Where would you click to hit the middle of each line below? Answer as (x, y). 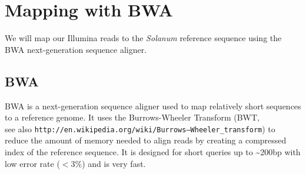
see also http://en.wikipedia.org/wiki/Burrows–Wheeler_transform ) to (140, 128)
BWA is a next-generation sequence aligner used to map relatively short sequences (153, 106)
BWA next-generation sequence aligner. (76, 49)
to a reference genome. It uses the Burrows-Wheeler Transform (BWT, (132, 117)
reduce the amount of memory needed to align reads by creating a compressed (146, 140)
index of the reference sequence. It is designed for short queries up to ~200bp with (153, 151)
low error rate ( (32, 163)
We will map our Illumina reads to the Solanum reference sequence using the (143, 38)
